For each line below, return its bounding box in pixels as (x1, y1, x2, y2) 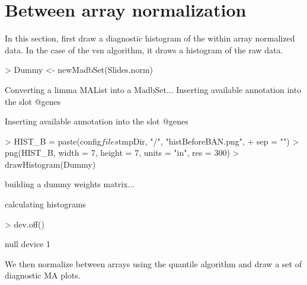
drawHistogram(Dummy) (5, 158, 96, 170)
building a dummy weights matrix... (5, 178, 135, 190)
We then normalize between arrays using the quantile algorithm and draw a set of (5, 257, 302, 270)
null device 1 (5, 238, 50, 250)
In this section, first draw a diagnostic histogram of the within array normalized (5, 32, 295, 44)
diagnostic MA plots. (5, 269, 81, 281)
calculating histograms (5, 198, 87, 210)
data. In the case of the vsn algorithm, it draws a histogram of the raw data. (5, 43, 283, 56)
